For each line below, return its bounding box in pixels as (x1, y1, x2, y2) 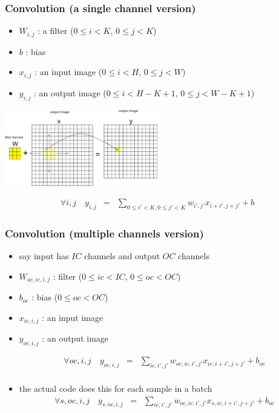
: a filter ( (38, 24, 74, 37)
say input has (19, 249, 69, 262)
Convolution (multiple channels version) (5, 225, 204, 240)
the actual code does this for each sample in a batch (19, 382, 212, 394)
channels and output (84, 249, 160, 262)
